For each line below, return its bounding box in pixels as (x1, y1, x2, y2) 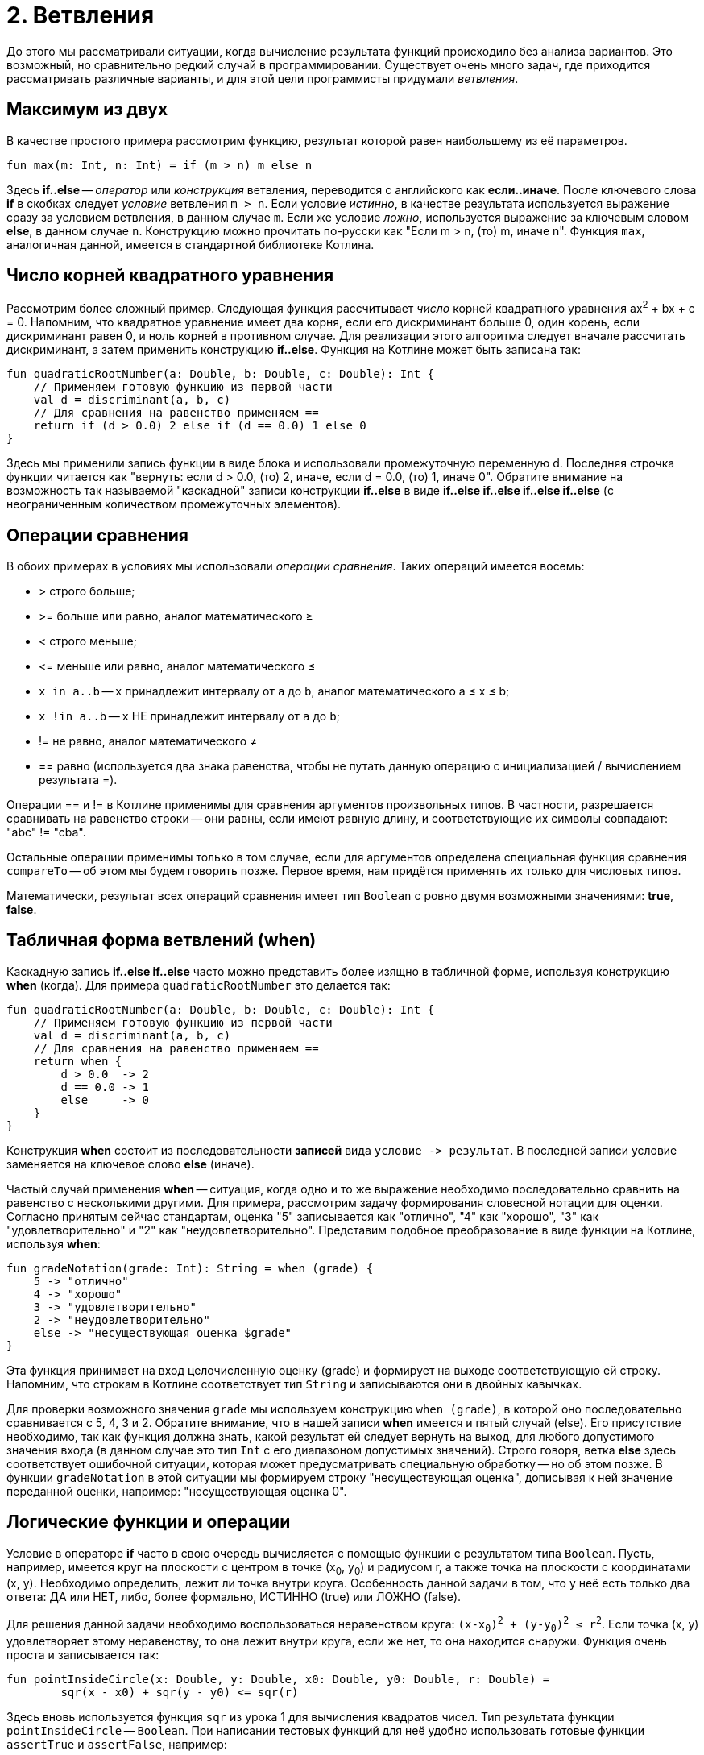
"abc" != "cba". (6, 824, 86, 839)
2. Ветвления (6, 2, 155, 29)
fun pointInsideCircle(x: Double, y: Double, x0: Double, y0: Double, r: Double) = (6, 1672, 550, 1686)
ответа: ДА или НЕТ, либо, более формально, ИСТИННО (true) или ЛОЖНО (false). (6, 1590, 462, 1604)
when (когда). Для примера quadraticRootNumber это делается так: (6, 977, 391, 992)
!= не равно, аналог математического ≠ (39, 733, 258, 748)
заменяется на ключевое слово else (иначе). (6, 1156, 255, 1171)
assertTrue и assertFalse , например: (6, 1736, 227, 1751)
